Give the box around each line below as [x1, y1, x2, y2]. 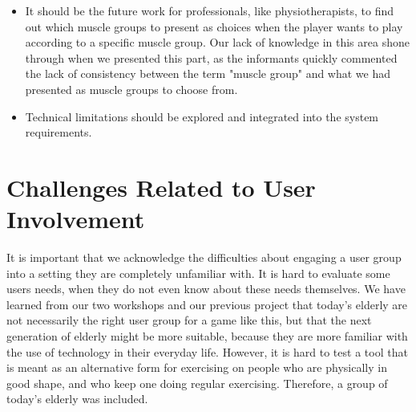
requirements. [25, 124, 92, 141]
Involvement [6, 202, 145, 235]
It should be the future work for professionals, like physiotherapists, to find [25, 2, 394, 18]
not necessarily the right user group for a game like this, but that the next [6, 312, 372, 328]
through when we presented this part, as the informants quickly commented [25, 49, 398, 66]
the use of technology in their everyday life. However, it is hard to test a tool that [6, 343, 408, 360]
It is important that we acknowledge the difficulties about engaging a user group [6, 249, 402, 266]
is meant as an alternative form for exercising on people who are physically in [6, 359, 387, 376]
